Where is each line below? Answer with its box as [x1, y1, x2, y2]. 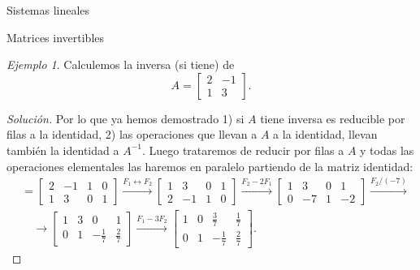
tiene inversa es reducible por [260, 109, 405, 126]
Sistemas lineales [6, 2, 90, 18]
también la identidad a [6, 141, 119, 158]
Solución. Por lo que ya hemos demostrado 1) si [6, 109, 245, 126]
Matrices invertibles [6, 28, 105, 45]
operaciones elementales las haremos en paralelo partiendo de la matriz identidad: [6, 157, 414, 174]
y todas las [360, 141, 414, 158]
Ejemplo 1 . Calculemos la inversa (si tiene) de [6, 56, 235, 73]
